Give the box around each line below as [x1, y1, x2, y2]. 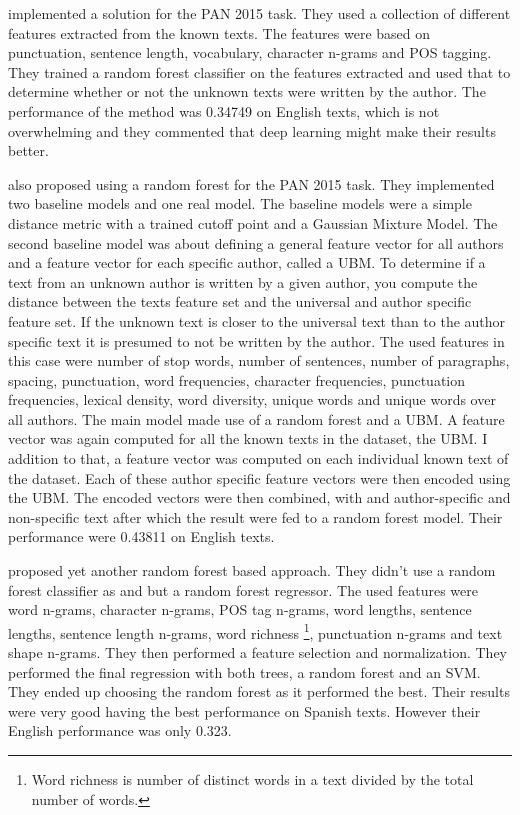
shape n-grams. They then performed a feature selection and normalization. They [8, 642, 507, 663]
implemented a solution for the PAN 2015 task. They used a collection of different [8, 3, 511, 23]
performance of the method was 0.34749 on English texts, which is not [8, 100, 440, 121]
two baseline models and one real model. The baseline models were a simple [8, 193, 472, 214]
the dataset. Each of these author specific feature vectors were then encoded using [8, 467, 511, 488]
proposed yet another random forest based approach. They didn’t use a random [8, 560, 496, 581]
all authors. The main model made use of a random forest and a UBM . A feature [8, 408, 505, 429]
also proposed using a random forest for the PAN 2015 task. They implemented [8, 173, 495, 194]
